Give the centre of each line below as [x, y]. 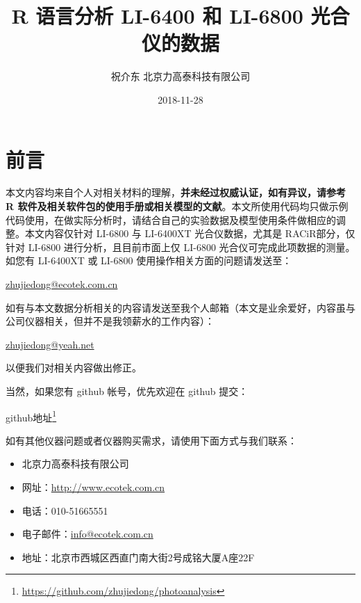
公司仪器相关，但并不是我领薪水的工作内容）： [110, 321]
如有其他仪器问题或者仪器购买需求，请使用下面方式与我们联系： [151, 440]
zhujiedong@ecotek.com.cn [62, 284]
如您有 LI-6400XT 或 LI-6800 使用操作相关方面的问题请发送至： [149, 260]
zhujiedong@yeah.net [50, 344]
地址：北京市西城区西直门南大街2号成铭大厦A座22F [138, 557]
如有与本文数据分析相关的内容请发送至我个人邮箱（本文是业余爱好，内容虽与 [180, 307]
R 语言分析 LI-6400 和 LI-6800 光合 [180, 16]
